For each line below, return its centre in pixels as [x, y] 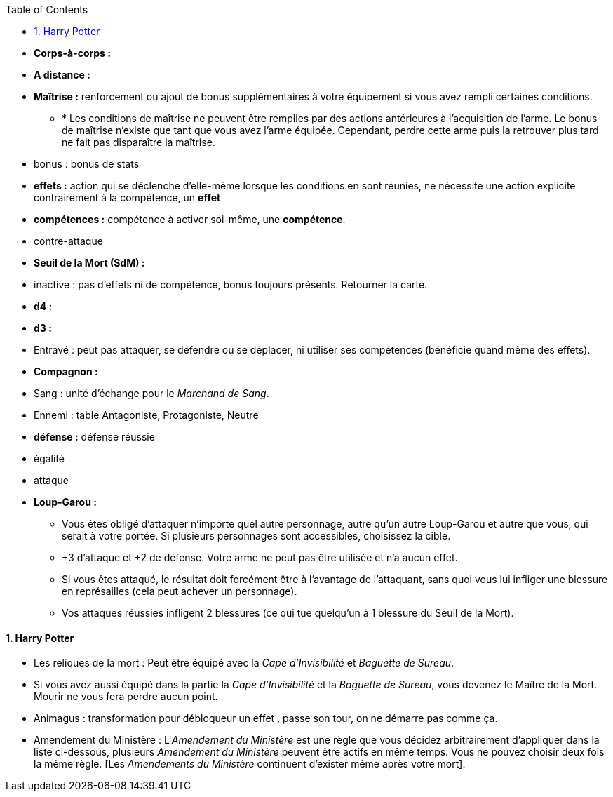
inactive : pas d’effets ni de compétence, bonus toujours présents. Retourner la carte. [231, 284]
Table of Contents [47, 9]
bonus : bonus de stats [87, 164]
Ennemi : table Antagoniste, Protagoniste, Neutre [146, 415]
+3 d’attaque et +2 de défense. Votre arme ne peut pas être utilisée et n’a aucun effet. [260, 557]
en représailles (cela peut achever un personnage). [180, 591]
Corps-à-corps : [72, 53]
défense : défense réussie [94, 437]
